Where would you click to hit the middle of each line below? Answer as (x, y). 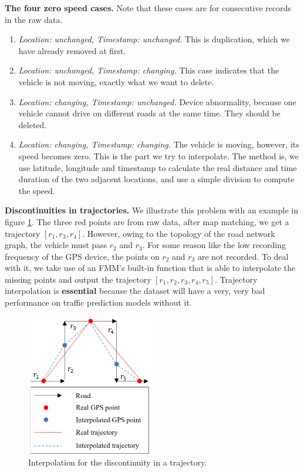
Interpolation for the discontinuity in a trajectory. (118, 462)
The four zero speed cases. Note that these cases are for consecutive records (148, 8)
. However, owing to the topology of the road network (179, 233)
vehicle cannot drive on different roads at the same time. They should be (149, 113)
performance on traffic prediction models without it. (98, 302)
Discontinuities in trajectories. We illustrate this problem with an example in (151, 210)
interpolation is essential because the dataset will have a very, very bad (135, 291)
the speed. (37, 190)
